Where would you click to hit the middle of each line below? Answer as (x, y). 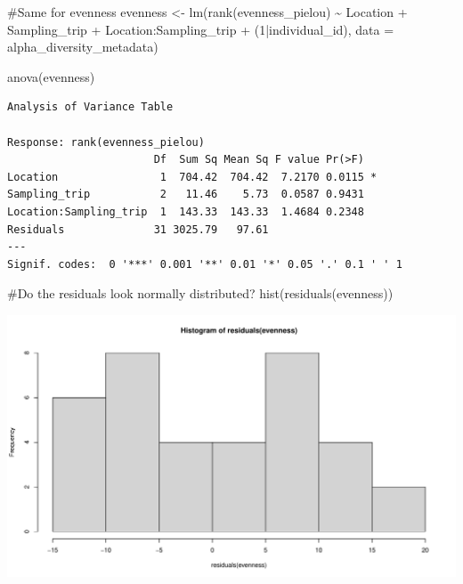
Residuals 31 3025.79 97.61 (138, 229)
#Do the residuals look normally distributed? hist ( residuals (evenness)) (200, 293)
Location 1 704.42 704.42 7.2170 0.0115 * (192, 177)
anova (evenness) (51, 76)
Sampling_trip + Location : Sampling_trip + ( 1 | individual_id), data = (201, 29)
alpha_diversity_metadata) (83, 47)
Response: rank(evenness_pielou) (106, 142)
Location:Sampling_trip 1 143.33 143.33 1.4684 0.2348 (186, 211)
